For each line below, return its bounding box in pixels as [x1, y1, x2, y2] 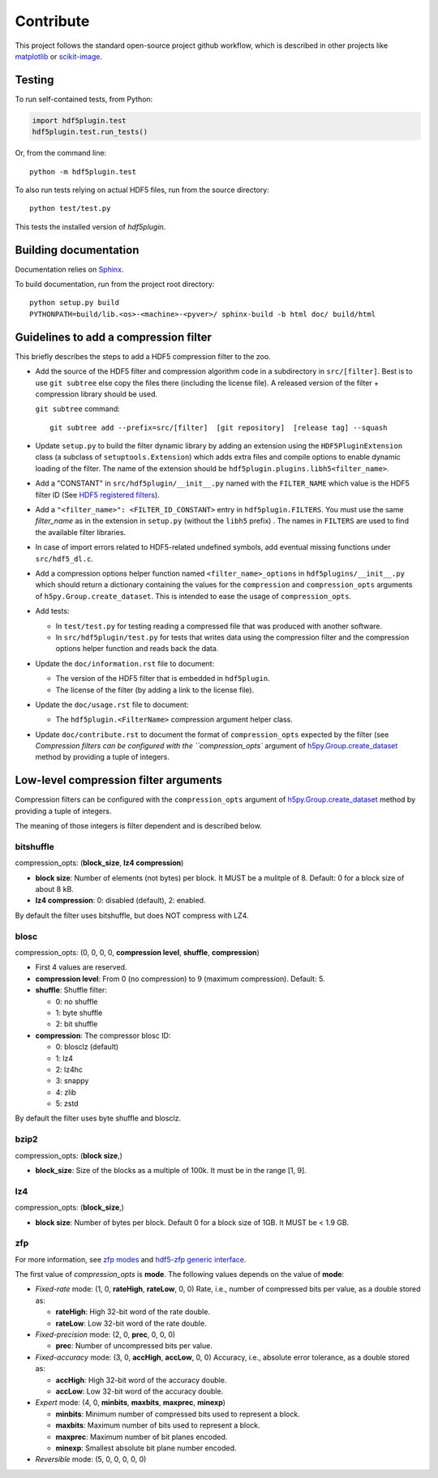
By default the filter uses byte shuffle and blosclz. [15, 1113, 182, 1123]
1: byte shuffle [55, 1008, 103, 1017]
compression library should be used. [35, 389, 158, 399]
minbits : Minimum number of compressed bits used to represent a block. [55, 1409, 300, 1419]
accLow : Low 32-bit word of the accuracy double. [55, 1386, 224, 1396]
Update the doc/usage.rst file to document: [35, 700, 189, 709]
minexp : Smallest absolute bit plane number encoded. [55, 1443, 237, 1453]
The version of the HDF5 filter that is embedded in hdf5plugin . [55, 674, 271, 683]
